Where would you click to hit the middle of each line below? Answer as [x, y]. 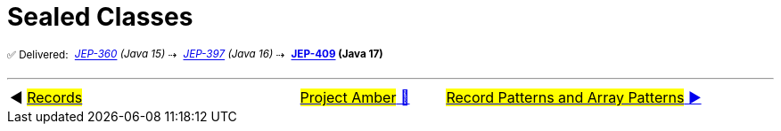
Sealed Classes [100, 17]
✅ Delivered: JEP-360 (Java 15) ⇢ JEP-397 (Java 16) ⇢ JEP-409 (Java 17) [195, 54]
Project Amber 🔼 [355, 98]
